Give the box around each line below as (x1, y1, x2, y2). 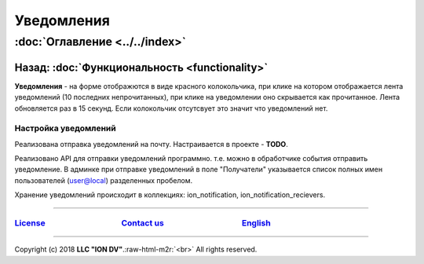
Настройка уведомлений (14, 123, 117, 134)
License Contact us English (14, 217, 271, 228)
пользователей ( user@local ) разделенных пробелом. (14, 175, 192, 185)
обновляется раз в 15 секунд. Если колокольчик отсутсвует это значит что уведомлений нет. (14, 103, 328, 113)
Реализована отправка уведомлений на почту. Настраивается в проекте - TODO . (14, 139, 288, 148)
